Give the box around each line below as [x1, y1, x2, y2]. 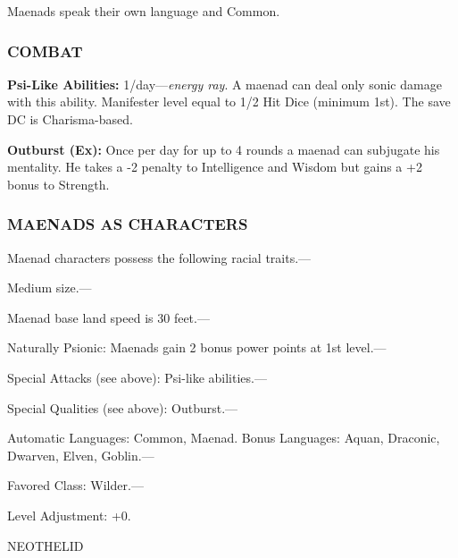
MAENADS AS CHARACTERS [7, 213, 248, 235]
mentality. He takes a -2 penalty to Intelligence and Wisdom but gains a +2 [7, 157, 422, 176]
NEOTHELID [7, 536, 84, 554]
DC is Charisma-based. [7, 110, 133, 128]
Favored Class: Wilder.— [7, 476, 144, 495]
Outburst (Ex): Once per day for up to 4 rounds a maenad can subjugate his [7, 139, 440, 158]
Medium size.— [7, 278, 92, 297]
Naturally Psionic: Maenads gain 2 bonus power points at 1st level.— [7, 338, 387, 357]
